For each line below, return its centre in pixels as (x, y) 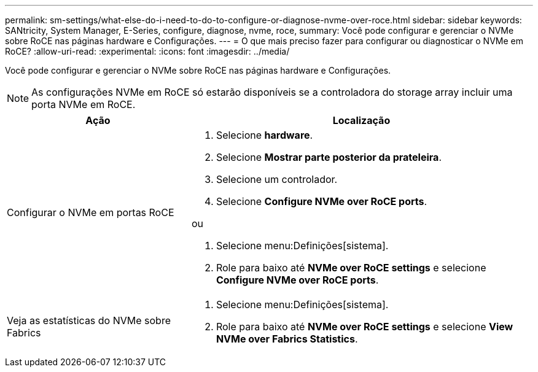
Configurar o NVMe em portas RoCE (91, 212)
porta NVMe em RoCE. (84, 104)
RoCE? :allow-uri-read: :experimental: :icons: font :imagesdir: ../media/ (147, 51)
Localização (361, 120)
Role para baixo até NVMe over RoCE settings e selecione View (365, 327)
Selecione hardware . (264, 135)
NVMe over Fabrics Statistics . (287, 339)
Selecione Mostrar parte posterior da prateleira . (329, 157)
